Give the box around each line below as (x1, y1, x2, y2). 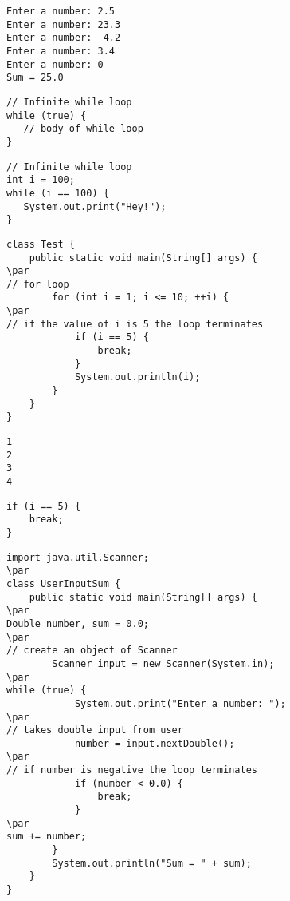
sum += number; (6, 831, 87, 843)
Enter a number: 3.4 (6, 45, 116, 57)
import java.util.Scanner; (6, 551, 149, 563)
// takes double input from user (6, 724, 183, 736)
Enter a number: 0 (6, 58, 104, 70)
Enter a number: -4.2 (6, 32, 121, 44)
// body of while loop (23, 123, 143, 135)
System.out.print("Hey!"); (23, 200, 167, 212)
